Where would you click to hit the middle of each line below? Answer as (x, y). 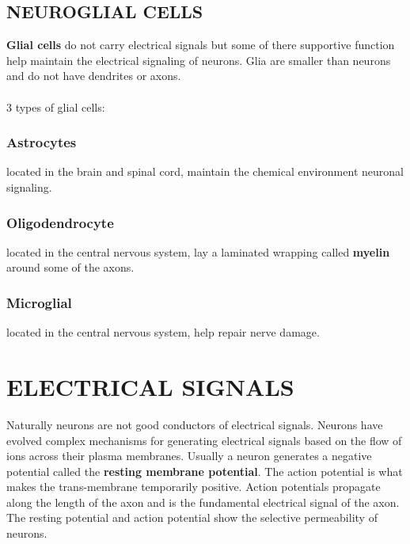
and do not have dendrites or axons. (94, 76)
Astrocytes (42, 142)
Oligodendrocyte (60, 222)
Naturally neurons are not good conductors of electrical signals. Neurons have (195, 424)
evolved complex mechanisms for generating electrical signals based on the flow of (204, 440)
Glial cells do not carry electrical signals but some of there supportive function (201, 45)
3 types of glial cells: (56, 107)
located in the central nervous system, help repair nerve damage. (163, 332)
